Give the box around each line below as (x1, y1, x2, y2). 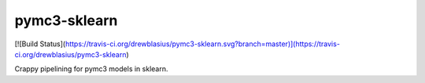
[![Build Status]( (14, 39, 66, 49)
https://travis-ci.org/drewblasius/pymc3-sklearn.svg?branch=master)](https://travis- (65, 39, 340, 49)
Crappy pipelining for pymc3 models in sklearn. (14, 64, 168, 74)
